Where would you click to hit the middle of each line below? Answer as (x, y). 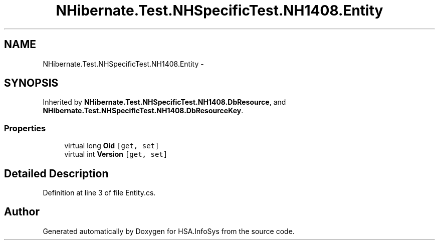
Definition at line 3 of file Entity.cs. (99, 193)
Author (22, 212)
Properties (25, 128)
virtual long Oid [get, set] (112, 146)
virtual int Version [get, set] (116, 154)
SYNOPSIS (31, 83)
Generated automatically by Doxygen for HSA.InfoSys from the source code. (169, 231)
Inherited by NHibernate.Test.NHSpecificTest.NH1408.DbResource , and (164, 102)
